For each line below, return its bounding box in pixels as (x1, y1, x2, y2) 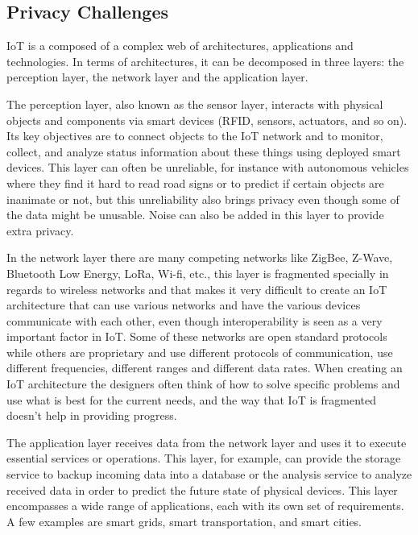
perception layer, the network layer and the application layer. (6, 68, 308, 85)
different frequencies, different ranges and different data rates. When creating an (6, 359, 403, 376)
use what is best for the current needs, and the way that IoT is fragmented (6, 391, 377, 408)
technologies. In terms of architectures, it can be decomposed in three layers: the (6, 52, 404, 69)
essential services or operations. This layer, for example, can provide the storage (6, 450, 401, 467)
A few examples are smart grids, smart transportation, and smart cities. (6, 512, 362, 529)
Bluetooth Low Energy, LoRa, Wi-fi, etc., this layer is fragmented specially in (6, 264, 389, 281)
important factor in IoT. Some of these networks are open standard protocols (6, 328, 387, 345)
